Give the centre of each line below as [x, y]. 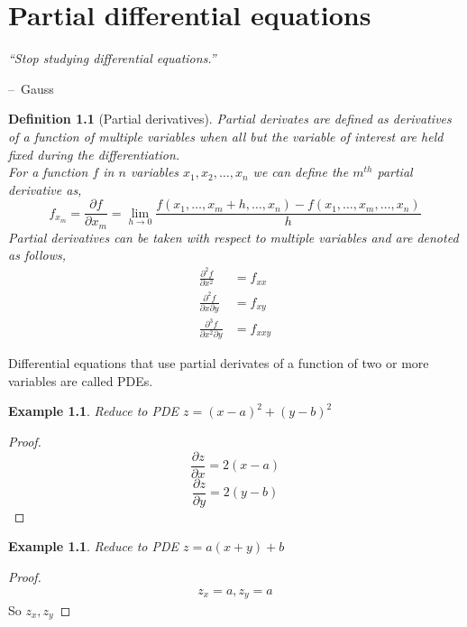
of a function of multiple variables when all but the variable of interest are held [226, 136]
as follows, [37, 255]
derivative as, [45, 189]
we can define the [301, 172]
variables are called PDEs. [81, 380]
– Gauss [31, 88]
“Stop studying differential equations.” [112, 58]
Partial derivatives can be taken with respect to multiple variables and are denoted [233, 237]
